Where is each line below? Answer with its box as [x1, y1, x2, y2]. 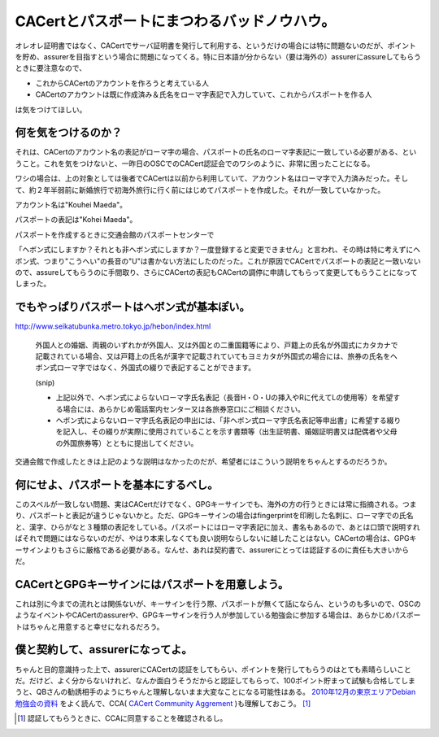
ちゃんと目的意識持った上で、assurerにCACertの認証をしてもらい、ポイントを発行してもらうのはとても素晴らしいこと [15, 664, 412, 674]
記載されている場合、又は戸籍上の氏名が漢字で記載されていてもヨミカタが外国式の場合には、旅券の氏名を [35, 351, 391, 361]
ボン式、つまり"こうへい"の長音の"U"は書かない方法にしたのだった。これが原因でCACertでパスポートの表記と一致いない [15, 256, 422, 266]
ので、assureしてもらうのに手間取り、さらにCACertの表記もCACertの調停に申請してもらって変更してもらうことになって [15, 267, 418, 277]
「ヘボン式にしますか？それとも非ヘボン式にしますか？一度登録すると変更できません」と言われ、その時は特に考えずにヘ [15, 245, 421, 255]
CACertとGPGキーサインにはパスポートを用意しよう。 [15, 578, 289, 591]
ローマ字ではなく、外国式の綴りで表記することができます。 [56, 363, 256, 373]
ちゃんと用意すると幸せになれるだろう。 [28, 621, 164, 631]
